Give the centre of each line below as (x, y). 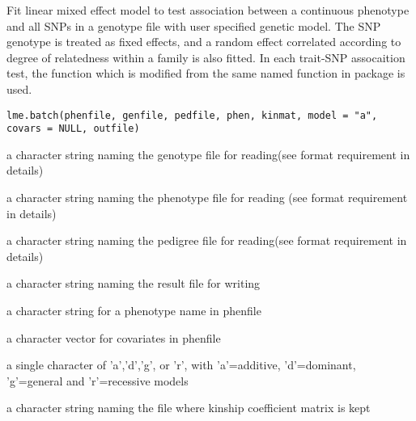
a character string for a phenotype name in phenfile (134, 311)
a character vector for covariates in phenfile (114, 337)
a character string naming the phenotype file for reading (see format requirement (207, 198)
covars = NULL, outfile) (73, 129)
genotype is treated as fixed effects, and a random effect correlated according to (204, 42)
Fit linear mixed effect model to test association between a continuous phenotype (208, 10)
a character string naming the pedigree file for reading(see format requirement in (207, 240)
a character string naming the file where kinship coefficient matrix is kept (189, 408)
